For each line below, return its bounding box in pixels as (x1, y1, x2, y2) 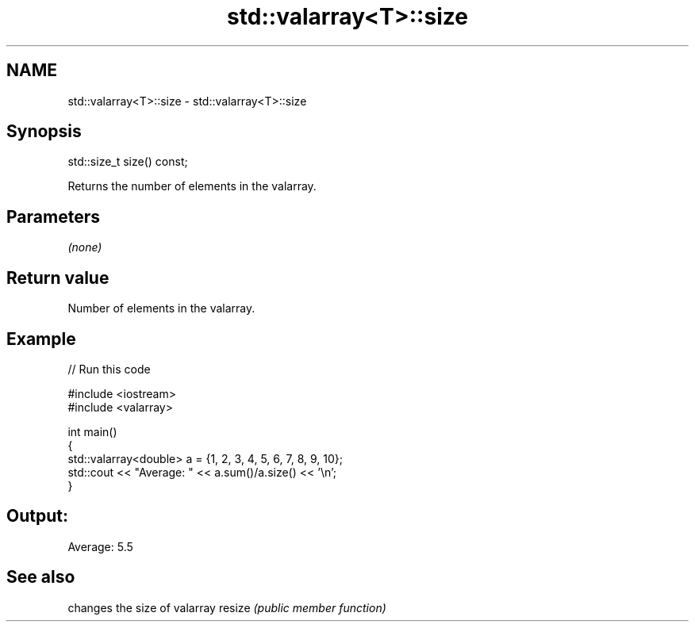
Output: (6, 506, 68, 527)
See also (6, 567, 75, 588)
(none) (67, 240, 102, 255)
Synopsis (6, 121, 82, 142)
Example (6, 328, 76, 349)
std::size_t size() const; (67, 155, 188, 169)
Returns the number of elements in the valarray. (67, 179, 317, 193)
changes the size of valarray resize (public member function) (67, 600, 386, 615)
